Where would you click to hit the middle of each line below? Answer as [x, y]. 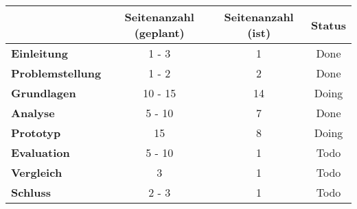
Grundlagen [44, 93]
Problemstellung [56, 73]
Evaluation [41, 152]
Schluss [31, 192]
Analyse [33, 113]
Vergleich [37, 172]
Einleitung [39, 53]
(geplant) [159, 33]
